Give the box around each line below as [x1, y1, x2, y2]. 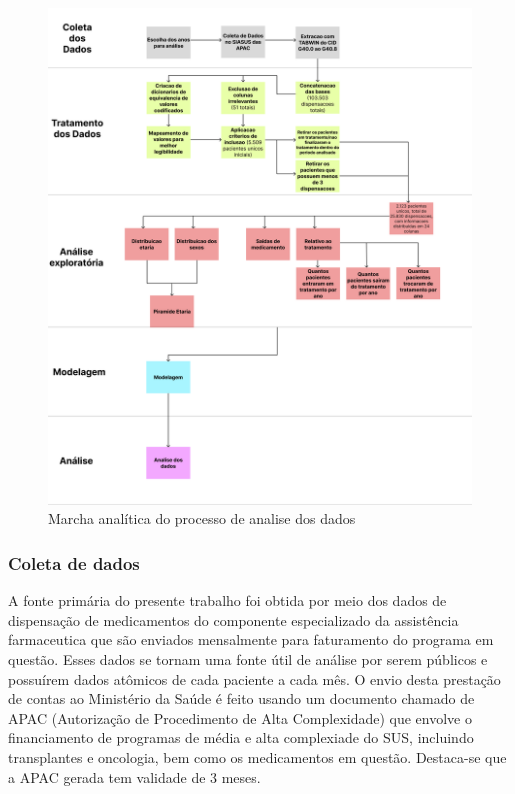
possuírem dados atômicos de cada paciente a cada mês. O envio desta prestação [8, 668, 501, 689]
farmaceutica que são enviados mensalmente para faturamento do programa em [8, 629, 494, 650]
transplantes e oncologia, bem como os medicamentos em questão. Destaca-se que [8, 746, 507, 767]
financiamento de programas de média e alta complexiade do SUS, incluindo [8, 727, 474, 748]
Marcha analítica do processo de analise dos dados [48, 508, 356, 529]
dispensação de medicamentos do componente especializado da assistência [8, 609, 459, 630]
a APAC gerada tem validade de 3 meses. [8, 766, 261, 787]
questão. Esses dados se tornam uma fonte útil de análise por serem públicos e [8, 648, 488, 669]
